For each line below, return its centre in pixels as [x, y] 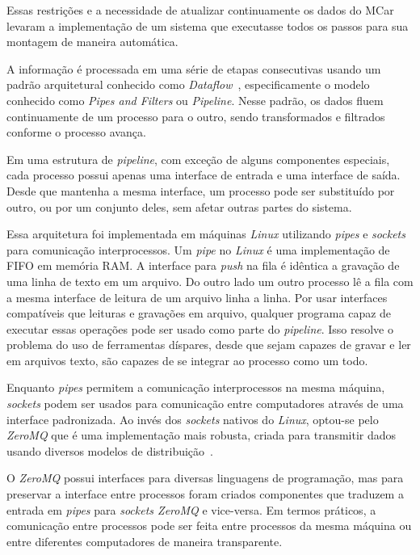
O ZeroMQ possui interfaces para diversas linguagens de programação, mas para [205, 478]
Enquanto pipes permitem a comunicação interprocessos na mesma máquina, [196, 387]
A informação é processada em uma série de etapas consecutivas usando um [194, 68]
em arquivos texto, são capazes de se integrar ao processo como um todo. [187, 360]
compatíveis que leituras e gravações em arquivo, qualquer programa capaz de [199, 313]
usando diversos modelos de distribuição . [110, 450]
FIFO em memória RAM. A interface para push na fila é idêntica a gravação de [203, 265]
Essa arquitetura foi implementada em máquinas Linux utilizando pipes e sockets [206, 234]
